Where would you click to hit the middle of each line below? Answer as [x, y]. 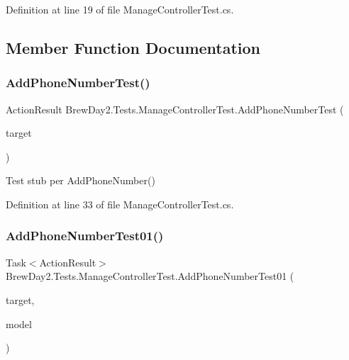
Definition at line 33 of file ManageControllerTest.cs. [120, 204]
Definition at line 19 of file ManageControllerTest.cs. [120, 9]
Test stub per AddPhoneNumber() [81, 180]
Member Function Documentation [133, 47]
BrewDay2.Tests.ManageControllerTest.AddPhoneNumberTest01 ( [150, 276]
